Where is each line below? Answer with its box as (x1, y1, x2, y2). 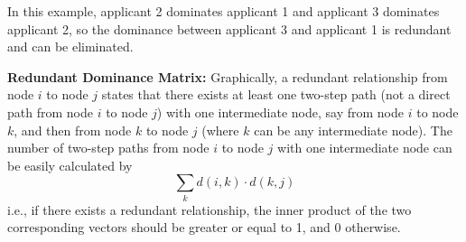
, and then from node (14, 120, 132, 139)
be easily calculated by (7, 155, 133, 174)
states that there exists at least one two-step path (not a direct (101, 85, 451, 104)
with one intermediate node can (277, 138, 452, 157)
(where (201, 120, 239, 139)
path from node (7, 102, 93, 121)
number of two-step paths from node (7, 138, 210, 157)
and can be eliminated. (7, 37, 134, 56)
